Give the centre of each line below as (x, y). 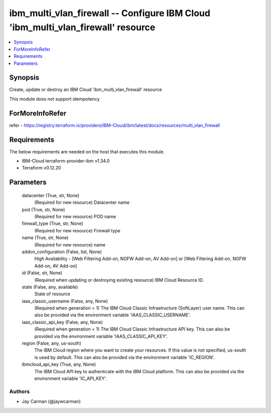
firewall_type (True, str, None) (53, 223)
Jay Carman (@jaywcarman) (51, 401)
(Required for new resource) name (70, 244)
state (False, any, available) (50, 287)
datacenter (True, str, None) (51, 195)
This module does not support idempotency (54, 99)
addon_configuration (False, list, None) (62, 252)
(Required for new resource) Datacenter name (82, 202)
